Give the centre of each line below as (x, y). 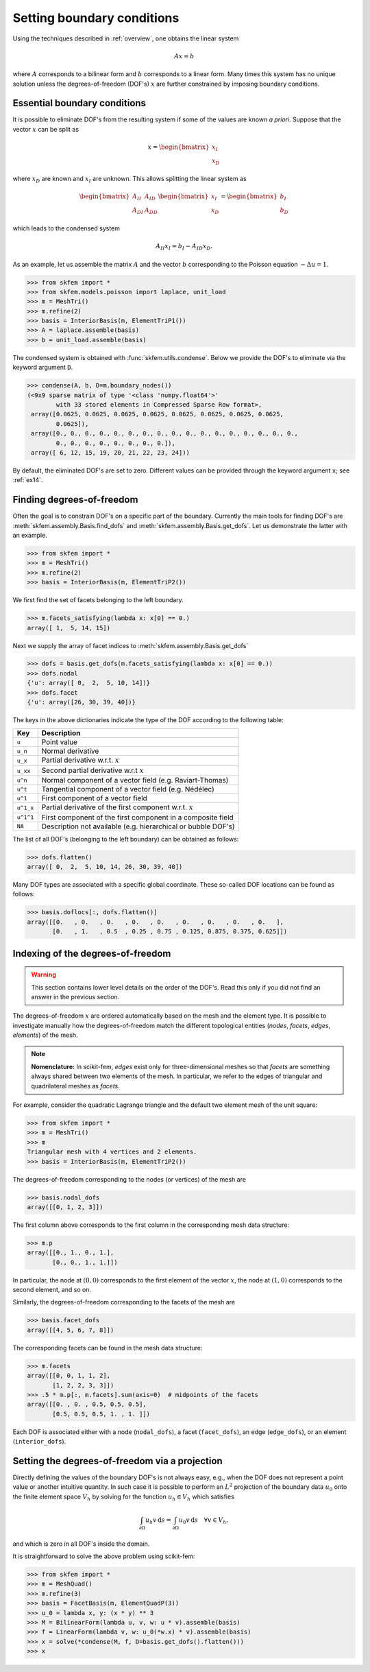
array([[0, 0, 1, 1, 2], (69, 1376)
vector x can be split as (46, 129)
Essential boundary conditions (79, 103)
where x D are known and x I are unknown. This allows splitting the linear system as (129, 180)
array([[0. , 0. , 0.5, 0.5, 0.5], (87, 1405)
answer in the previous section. (75, 996)
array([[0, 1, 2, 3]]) (65, 1207)
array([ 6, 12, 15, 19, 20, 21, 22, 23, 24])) (110, 452)
